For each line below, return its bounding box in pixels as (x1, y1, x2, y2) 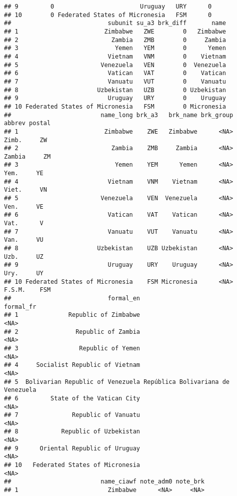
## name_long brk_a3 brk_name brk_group (4, 111, 233, 119)
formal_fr (4, 303, 36, 310)
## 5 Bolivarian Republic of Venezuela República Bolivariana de (4, 378, 230, 385)
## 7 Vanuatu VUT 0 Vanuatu (4, 78, 226, 85)
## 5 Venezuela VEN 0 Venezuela (4, 61, 226, 69)
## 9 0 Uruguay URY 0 (4, 3, 212, 10)
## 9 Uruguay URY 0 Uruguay (4, 95, 226, 102)
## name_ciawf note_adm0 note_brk (4, 478, 204, 485)
